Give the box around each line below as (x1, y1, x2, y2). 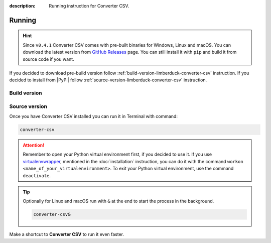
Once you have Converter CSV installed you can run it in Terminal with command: (9, 113, 178, 119)
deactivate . (23, 172, 51, 178)
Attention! (23, 142, 45, 148)
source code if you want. (23, 56, 75, 62)
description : (9, 3, 36, 9)
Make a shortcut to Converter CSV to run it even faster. (9, 231, 124, 237)
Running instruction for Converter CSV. (49, 3, 129, 9)
